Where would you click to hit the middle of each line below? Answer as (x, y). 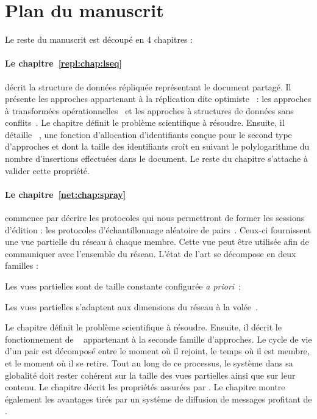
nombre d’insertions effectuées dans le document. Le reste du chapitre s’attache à (156, 158)
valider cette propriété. (47, 170)
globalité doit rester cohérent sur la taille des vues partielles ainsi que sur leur (150, 375)
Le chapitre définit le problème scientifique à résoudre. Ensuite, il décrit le (143, 327)
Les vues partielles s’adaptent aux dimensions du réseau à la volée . (131, 306)
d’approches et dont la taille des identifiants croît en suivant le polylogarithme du (157, 146)
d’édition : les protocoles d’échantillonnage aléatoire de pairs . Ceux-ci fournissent (158, 229)
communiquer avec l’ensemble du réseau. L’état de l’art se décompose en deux (151, 253)
